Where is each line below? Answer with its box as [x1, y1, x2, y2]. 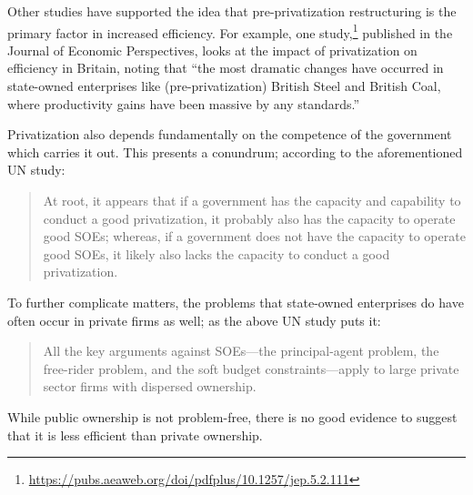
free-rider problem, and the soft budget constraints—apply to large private [43, 359, 459, 378]
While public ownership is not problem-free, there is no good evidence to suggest [7, 407, 458, 426]
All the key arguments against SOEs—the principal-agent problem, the [43, 341, 439, 360]
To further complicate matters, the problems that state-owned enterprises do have [7, 292, 464, 311]
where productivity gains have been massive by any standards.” [7, 94, 360, 113]
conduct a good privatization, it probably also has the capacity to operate [43, 208, 456, 227]
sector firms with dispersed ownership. [43, 377, 257, 396]
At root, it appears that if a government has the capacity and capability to [43, 191, 461, 209]
